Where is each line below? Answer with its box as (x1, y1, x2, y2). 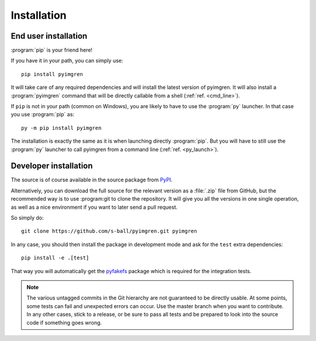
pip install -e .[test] (21, 254, 90, 261)
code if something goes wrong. (26, 319, 102, 326)
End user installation (11, 31, 88, 41)
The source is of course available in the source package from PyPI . (11, 176, 173, 184)
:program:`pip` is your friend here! (11, 47, 93, 54)
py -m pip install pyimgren (21, 125, 102, 131)
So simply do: (11, 214, 44, 222)
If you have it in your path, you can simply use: (11, 57, 123, 64)
